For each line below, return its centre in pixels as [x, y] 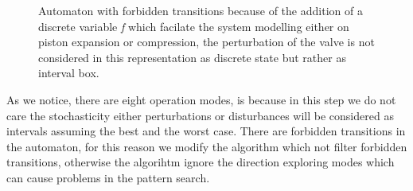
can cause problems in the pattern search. [108, 177]
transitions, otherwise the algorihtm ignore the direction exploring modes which [201, 162]
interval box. [69, 73]
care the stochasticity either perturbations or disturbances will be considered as [200, 115]
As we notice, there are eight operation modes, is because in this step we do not [201, 99]
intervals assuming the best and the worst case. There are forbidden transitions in [206, 131]
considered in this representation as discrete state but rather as [192, 57]
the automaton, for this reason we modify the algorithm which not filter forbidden [207, 146]
